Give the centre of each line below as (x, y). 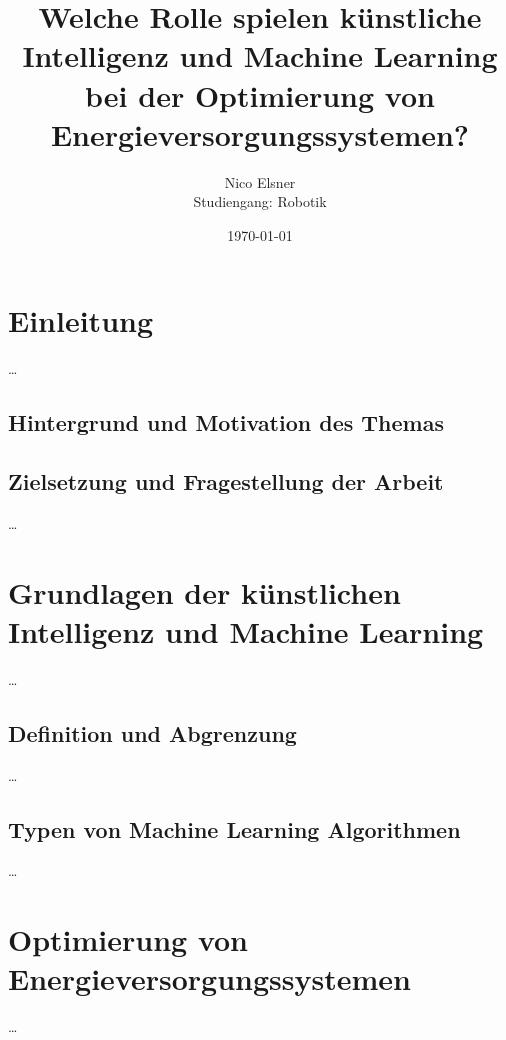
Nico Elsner (260, 181)
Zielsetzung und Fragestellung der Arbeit (226, 481)
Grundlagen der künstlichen (204, 591)
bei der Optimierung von (260, 94)
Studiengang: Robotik (260, 201)
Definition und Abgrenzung (152, 732)
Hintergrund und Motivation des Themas (226, 422)
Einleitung (81, 320)
